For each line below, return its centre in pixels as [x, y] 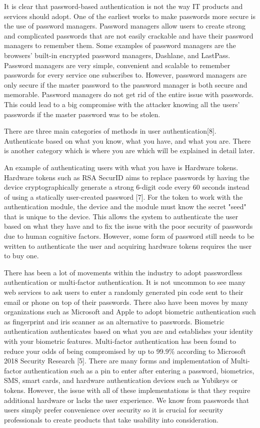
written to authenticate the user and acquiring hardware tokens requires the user [128, 246]
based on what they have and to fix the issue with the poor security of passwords [128, 226]
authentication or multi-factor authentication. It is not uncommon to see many [125, 282]
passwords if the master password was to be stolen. [82, 114]
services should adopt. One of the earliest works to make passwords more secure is [130, 16]
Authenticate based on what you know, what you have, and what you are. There [127, 140]
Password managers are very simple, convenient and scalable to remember [117, 65]
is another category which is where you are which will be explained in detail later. [129, 150]
